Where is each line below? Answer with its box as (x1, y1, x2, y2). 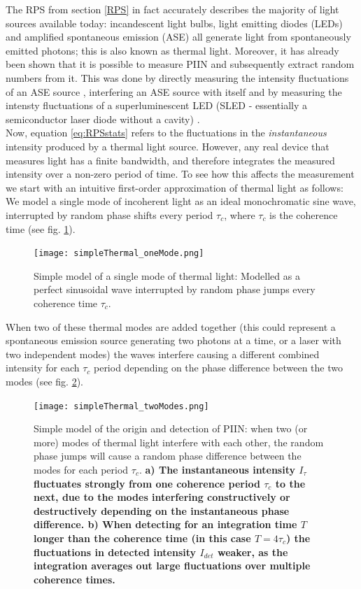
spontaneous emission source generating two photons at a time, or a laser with (6, 333, 341, 348)
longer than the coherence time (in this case (34, 530, 251, 545)
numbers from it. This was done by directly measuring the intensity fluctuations (6, 70, 349, 85)
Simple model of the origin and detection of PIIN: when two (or (34, 421, 308, 436)
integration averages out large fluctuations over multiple (34, 558, 311, 573)
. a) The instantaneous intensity (139, 462, 295, 476)
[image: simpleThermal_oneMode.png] (34, 248, 204, 259)
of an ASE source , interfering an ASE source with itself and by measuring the (6, 84, 342, 99)
